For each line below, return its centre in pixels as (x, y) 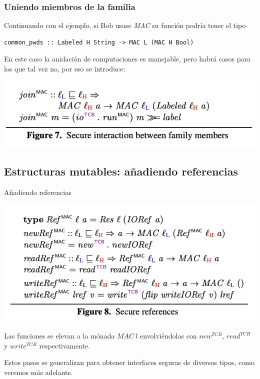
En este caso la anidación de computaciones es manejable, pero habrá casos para (127, 59)
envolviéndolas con (168, 336)
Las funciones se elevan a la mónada (59, 336)
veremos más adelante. (38, 372)
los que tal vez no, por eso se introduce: (65, 68)
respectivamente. (65, 345)
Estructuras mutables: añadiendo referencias (121, 171)
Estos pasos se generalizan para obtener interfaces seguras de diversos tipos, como (129, 362)
